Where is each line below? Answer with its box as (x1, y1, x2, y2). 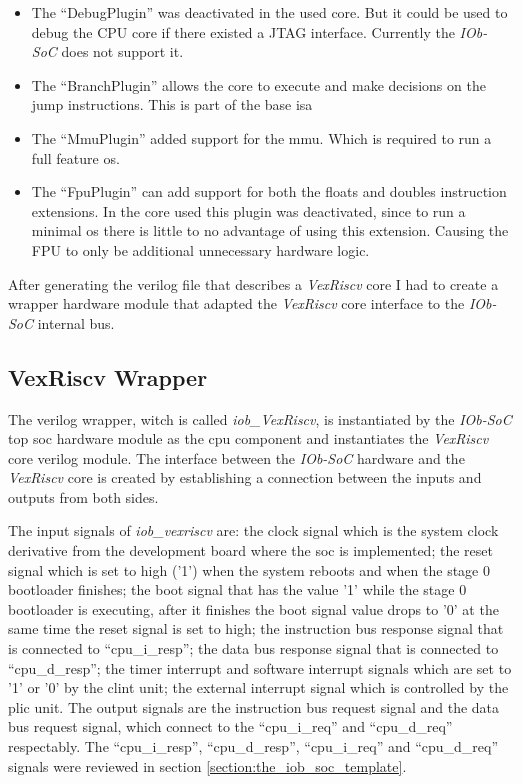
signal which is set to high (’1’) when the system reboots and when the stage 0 (8, 559, 490, 580)
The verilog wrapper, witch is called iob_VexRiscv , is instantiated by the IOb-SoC (8, 408, 512, 429)
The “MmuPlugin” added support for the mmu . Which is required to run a (31, 127, 492, 148)
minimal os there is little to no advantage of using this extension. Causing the (31, 220, 509, 241)
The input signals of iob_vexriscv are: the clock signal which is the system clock (8, 520, 499, 541)
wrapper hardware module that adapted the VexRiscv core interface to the (8, 293, 465, 314)
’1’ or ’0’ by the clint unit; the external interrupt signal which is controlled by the (8, 677, 509, 698)
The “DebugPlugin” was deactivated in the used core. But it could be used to (31, 2, 508, 22)
